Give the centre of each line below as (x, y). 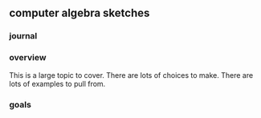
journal (23, 36)
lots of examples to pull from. (57, 83)
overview (28, 58)
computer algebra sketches (80, 13)
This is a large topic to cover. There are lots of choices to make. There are (131, 75)
